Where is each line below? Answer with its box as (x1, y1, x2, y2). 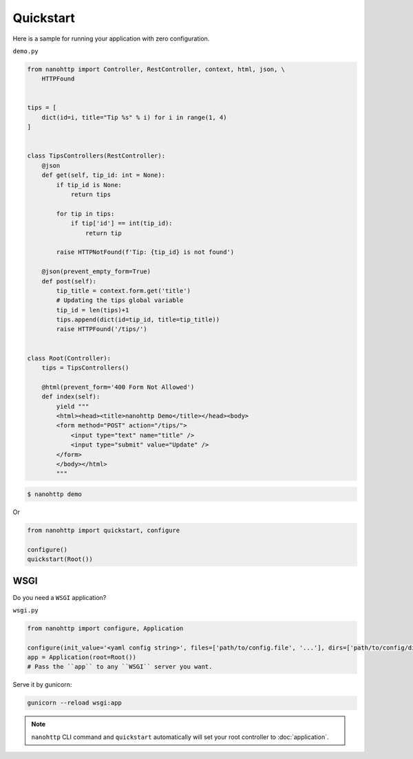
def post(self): (41, 277, 96, 285)
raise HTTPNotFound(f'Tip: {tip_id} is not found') (56, 248, 235, 256)
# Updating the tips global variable (56, 297, 184, 304)
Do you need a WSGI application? (12, 593, 107, 601)
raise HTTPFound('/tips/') (56, 325, 147, 333)
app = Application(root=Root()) (27, 654, 137, 661)
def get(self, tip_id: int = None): (41, 171, 165, 179)
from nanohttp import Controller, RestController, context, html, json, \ (27, 65, 286, 73)
